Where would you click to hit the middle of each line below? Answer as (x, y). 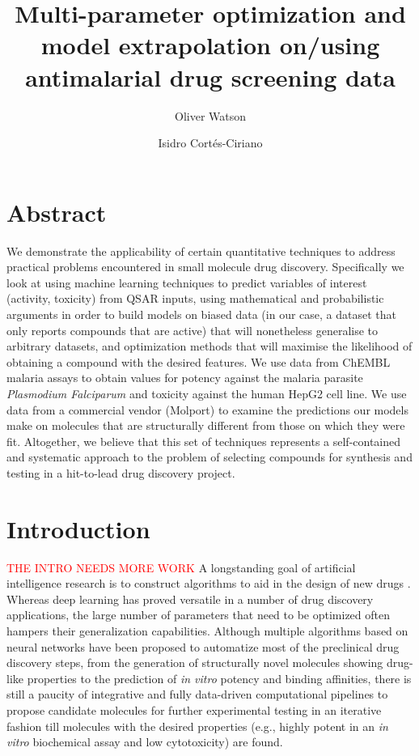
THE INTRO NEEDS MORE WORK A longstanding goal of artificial (181, 567)
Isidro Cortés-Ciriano (210, 143)
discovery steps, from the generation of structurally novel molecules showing (195, 663)
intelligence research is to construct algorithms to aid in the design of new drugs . (209, 583)
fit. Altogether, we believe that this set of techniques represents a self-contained (204, 441)
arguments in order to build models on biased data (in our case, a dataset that (201, 314)
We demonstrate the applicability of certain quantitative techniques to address (201, 251)
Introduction (78, 528)
